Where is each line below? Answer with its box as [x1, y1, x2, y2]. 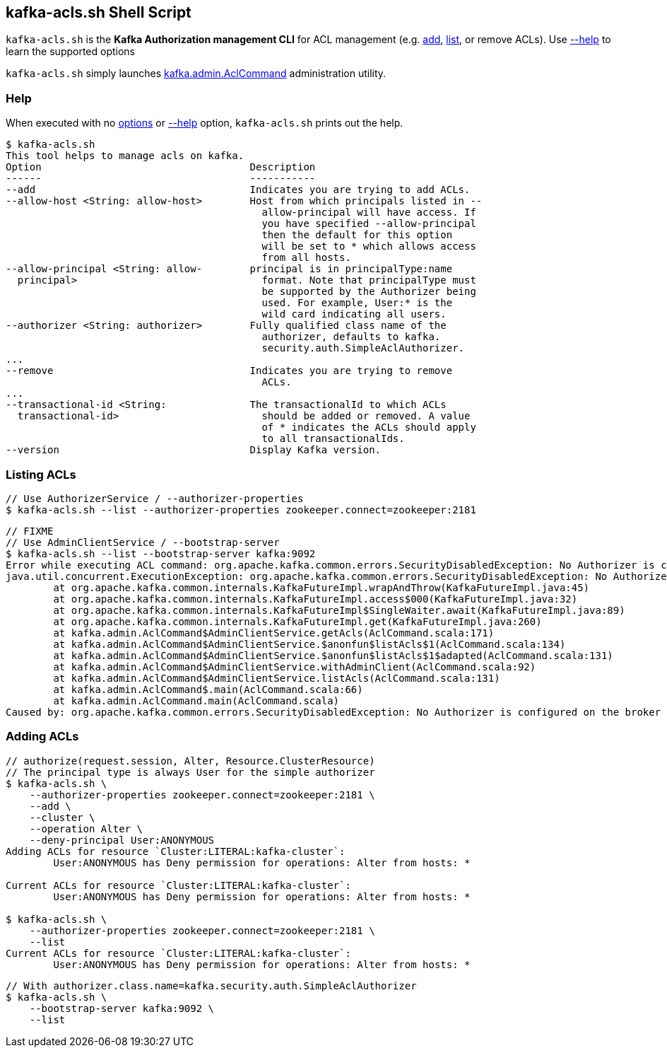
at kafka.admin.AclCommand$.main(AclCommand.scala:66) [53, 683, 363, 695]
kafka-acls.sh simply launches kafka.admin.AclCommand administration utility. [6, 67, 386, 80]
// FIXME [6, 525, 54, 537]
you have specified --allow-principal [261, 218, 476, 230]
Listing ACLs [6, 467, 76, 482]
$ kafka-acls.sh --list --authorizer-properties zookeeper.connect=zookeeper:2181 [6, 504, 476, 516]
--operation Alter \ [29, 822, 143, 834]
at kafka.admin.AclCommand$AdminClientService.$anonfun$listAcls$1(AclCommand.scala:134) [53, 638, 566, 650]
